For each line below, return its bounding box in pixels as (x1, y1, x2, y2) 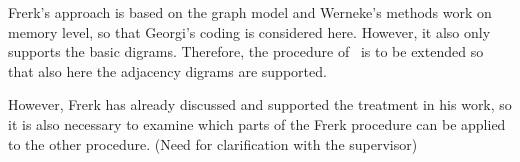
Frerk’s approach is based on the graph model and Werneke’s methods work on (8, 2, 492, 22)
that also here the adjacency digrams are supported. (8, 60, 327, 81)
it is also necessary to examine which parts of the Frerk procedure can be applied (8, 113, 506, 134)
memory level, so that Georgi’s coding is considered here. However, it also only (8, 21, 491, 42)
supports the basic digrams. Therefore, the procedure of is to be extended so (8, 41, 484, 62)
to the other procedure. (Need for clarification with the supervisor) (8, 133, 418, 154)
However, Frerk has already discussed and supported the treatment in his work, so (8, 94, 512, 115)
